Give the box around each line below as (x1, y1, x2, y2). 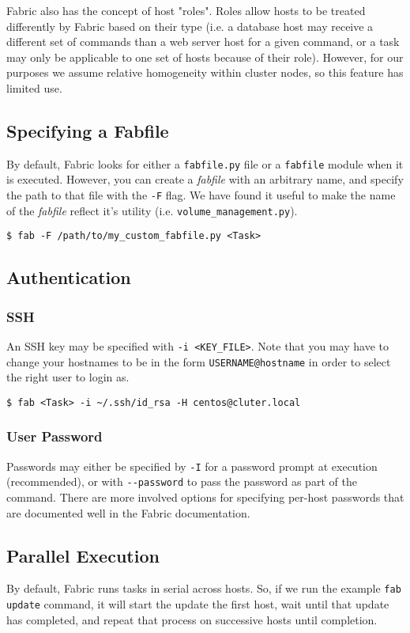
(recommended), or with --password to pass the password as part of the (6, 473, 357, 490)
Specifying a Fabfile (6, 118, 169, 142)
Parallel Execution (6, 543, 160, 567)
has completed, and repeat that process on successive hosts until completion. (6, 611, 378, 627)
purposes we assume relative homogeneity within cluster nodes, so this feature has (6, 64, 404, 81)
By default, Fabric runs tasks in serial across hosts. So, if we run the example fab (6, 580, 401, 597)
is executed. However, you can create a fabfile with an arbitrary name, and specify (6, 171, 404, 188)
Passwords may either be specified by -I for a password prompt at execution (6, 457, 378, 474)
